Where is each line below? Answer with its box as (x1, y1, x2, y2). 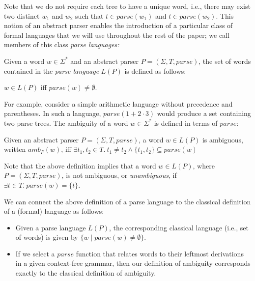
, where (193, 160, 215, 170)
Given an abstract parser (4, 134, 79, 144)
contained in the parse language (4, 65, 99, 76)
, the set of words (198, 56, 251, 66)
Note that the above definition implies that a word (4, 160, 156, 170)
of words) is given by (15, 232, 78, 242)
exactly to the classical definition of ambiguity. (15, 268, 156, 278)
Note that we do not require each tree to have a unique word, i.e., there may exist (4, 1, 251, 11)
